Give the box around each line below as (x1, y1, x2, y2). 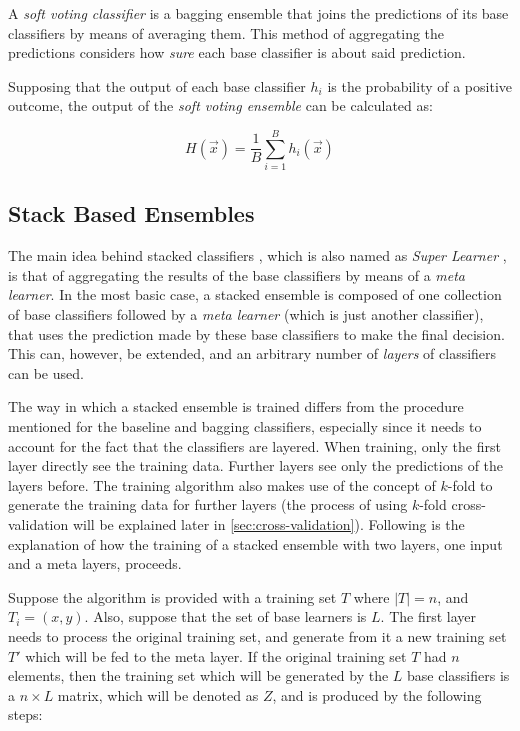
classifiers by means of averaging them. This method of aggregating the (8, 22, 445, 43)
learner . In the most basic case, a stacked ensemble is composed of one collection (8, 284, 502, 305)
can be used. (8, 362, 84, 383)
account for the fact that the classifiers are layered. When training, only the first (8, 435, 501, 456)
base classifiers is (407, 665, 510, 686)
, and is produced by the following (272, 684, 482, 705)
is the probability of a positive (327, 75, 512, 96)
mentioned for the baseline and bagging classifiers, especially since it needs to (8, 416, 482, 437)
